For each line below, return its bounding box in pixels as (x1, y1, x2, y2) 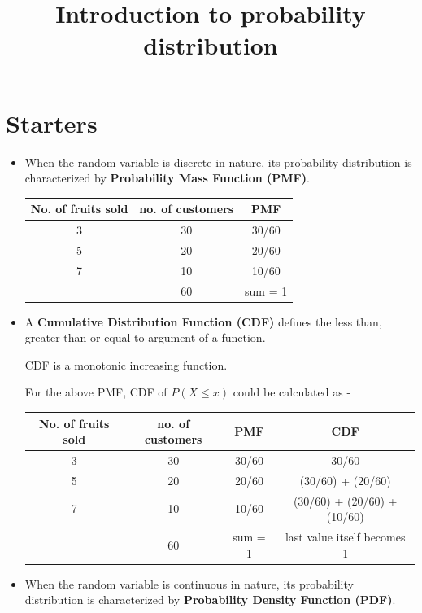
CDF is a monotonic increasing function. (24, 356, 228, 373)
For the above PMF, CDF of (24, 383, 167, 401)
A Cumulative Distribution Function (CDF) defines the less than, (24, 313, 382, 330)
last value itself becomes (285, 528, 406, 545)
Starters (6, 106, 98, 139)
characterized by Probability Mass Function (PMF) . (24, 169, 310, 186)
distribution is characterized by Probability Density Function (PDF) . (24, 591, 396, 608)
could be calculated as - (233, 383, 351, 401)
